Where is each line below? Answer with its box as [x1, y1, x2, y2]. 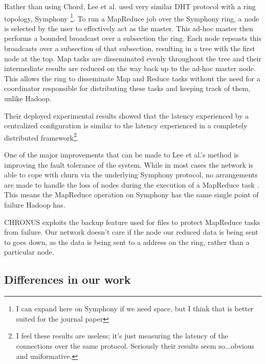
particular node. [4, 246, 54, 257]
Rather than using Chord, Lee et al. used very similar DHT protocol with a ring [4, 1, 256, 11]
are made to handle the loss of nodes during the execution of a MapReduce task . [4, 179, 259, 190]
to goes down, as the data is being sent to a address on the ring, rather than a [4, 236, 250, 247]
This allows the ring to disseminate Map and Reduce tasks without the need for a [4, 73, 260, 83]
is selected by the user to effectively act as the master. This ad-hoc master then [4, 22, 254, 33]
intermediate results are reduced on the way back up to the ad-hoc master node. [4, 63, 256, 74]
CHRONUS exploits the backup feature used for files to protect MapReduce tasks [4, 216, 260, 227]
